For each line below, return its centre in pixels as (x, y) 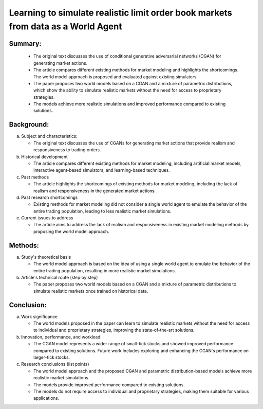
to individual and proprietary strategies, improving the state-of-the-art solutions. (114, 330)
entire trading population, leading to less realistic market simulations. (102, 211)
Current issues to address (47, 218)
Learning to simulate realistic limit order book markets (121, 13)
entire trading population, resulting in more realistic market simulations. (105, 270)
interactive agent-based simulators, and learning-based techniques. (102, 170)
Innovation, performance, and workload (61, 337)
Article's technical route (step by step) (60, 277)
